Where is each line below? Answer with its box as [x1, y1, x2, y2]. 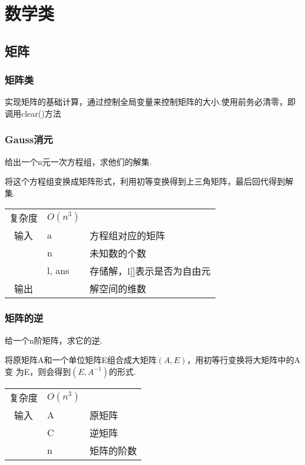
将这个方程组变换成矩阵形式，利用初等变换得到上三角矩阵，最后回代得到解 [5, 175, 293, 187]
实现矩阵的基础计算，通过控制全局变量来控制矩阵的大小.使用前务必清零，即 [5, 95, 296, 108]
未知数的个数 [89, 246, 147, 260]
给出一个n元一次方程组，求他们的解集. [5, 155, 152, 167]
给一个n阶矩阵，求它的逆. [5, 334, 102, 346]
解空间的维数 [89, 281, 147, 295]
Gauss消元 [5, 132, 53, 147]
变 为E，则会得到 [5, 365, 71, 377]
